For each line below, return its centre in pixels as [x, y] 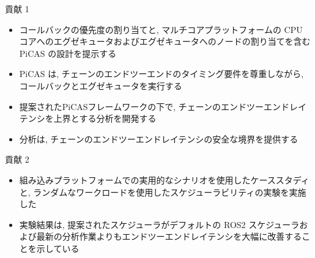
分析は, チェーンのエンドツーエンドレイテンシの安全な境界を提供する [159, 138]
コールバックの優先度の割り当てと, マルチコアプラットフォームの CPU [161, 29]
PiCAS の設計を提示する [68, 53]
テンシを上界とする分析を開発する [88, 118]
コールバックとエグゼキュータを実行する [101, 85]
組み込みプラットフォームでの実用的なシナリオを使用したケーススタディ [164, 179]
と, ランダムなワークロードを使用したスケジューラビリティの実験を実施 [163, 192]
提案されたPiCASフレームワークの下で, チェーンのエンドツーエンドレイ [163, 106]
